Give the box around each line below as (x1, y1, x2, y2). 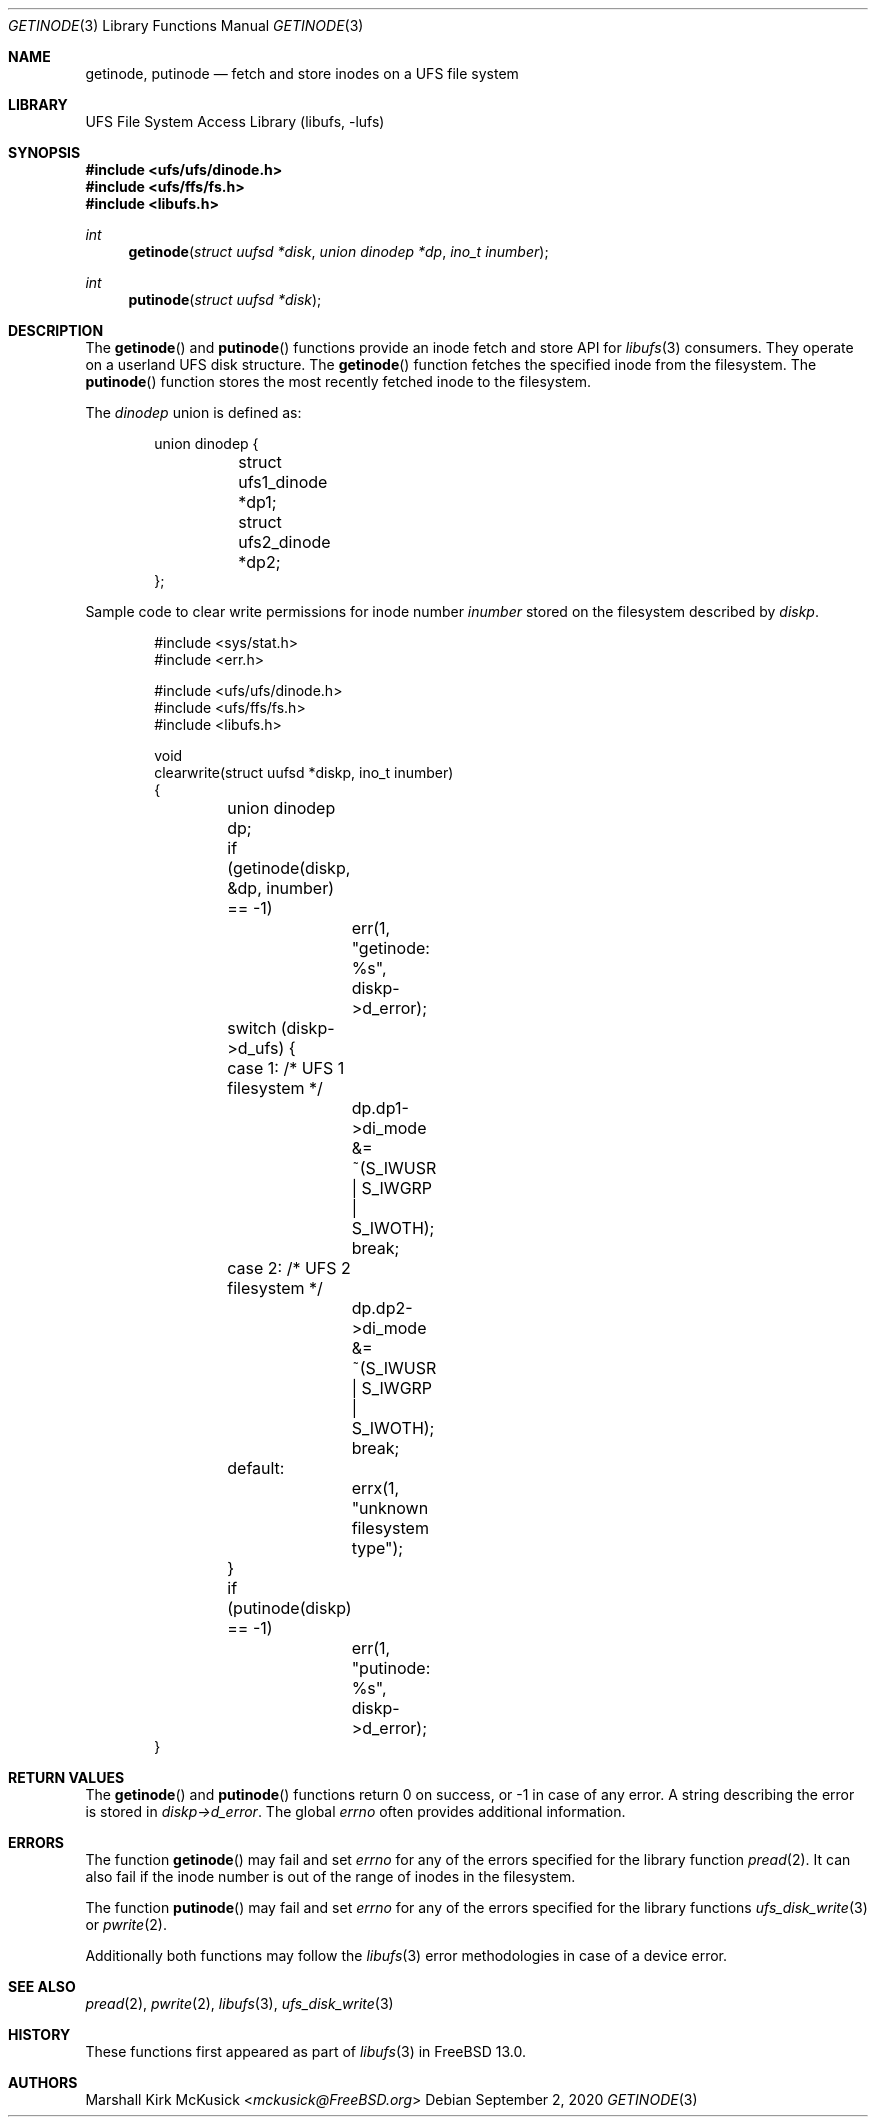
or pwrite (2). (85, 1916, 167, 1933)
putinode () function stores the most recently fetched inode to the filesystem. (85, 373, 591, 390)
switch (227, 1018, 277, 1038)
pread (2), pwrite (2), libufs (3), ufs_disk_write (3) (85, 1995, 394, 2012)
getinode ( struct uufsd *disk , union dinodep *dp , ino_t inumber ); (128, 243, 549, 260)
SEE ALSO (8, 1978, 76, 1995)
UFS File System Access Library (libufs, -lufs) (85, 113, 385, 130)
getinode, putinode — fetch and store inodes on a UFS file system (85, 65, 519, 82)
